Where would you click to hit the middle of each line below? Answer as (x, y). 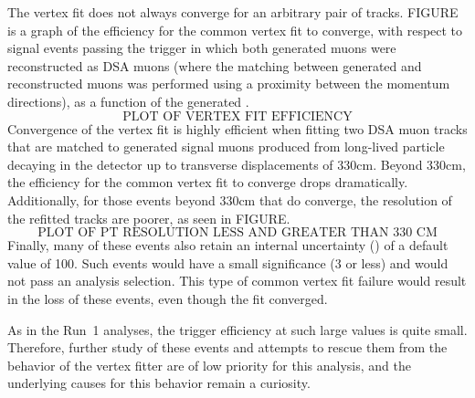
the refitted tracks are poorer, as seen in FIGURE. (149, 218)
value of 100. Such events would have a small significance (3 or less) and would (228, 262)
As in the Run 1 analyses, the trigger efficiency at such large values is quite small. (237, 329)
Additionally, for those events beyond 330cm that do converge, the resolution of (230, 199)
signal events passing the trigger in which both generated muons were (202, 48)
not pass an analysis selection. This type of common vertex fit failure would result (237, 281)
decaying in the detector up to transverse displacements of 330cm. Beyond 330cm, (237, 164)
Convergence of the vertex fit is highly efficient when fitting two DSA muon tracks (237, 128)
